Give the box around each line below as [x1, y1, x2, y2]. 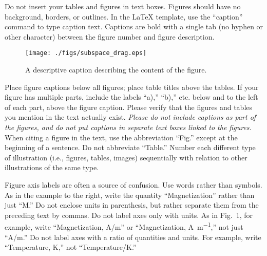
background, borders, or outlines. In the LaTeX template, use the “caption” [5, 11, 243, 22]
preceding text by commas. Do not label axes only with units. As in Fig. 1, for [5, 209, 253, 220]
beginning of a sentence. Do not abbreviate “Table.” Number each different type [5, 142, 256, 153]
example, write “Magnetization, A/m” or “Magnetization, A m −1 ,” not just [5, 220, 243, 232]
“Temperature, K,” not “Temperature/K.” [5, 242, 137, 252]
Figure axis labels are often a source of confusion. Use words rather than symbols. [5, 179, 262, 190]
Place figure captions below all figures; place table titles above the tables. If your [5, 81, 259, 92]
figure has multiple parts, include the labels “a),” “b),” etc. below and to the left [5, 92, 258, 102]
